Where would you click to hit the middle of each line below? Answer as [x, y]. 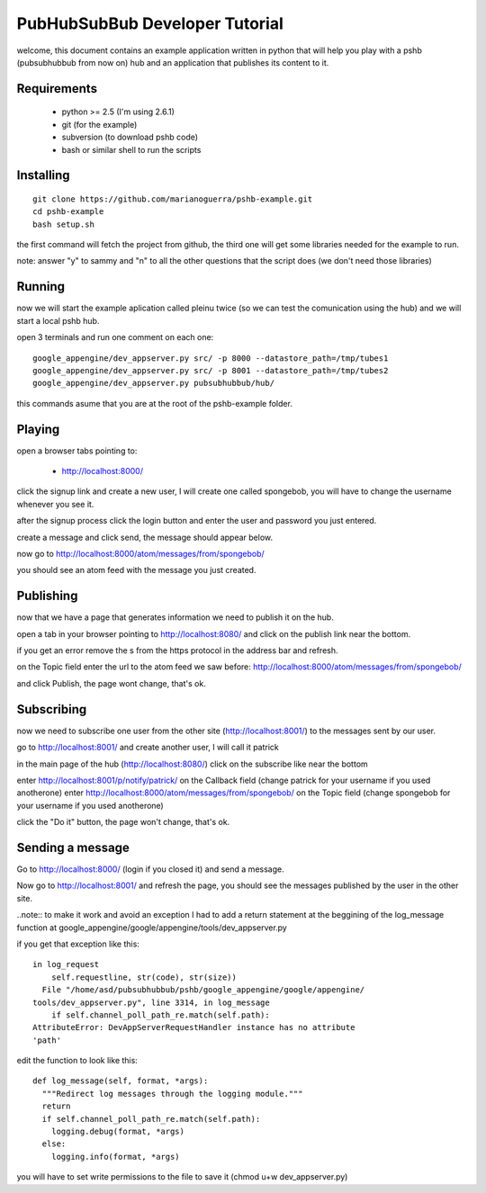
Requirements [57, 89]
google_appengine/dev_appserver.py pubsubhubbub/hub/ [153, 383]
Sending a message [73, 847]
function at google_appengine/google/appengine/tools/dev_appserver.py [152, 928]
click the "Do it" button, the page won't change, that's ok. [123, 822]
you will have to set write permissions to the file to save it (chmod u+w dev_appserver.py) [182, 1177]
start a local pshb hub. [58, 320]
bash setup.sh [63, 224]
